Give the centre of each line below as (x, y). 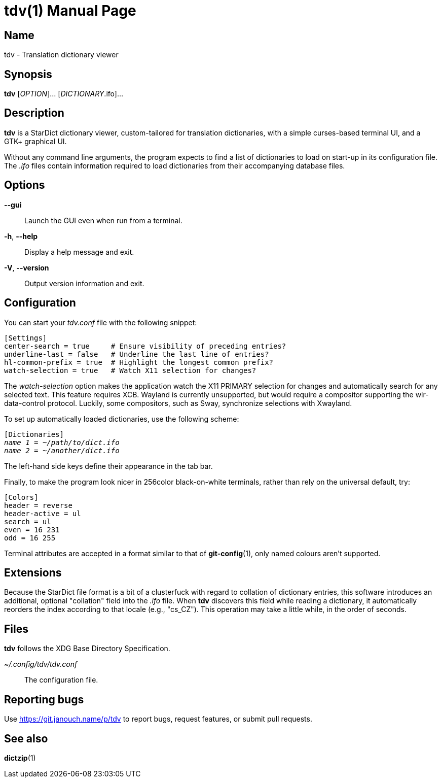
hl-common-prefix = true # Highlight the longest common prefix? (139, 362)
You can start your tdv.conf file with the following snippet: (101, 322)
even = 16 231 (32, 530)
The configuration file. (61, 680)
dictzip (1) (20, 758)
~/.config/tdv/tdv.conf (41, 664)
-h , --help (21, 236)
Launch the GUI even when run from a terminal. (103, 220)
